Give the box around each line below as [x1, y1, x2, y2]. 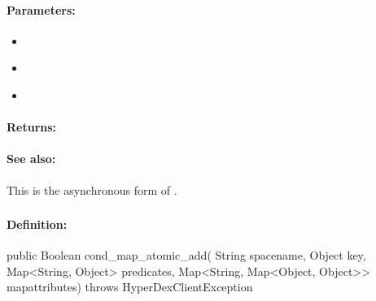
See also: [7, 150, 56, 167]
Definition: [7, 216, 68, 233]
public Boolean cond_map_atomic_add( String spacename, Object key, [7, 247, 366, 264]
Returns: [7, 118, 57, 135]
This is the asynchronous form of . [7, 181, 177, 198]
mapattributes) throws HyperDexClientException [7, 278, 253, 295]
